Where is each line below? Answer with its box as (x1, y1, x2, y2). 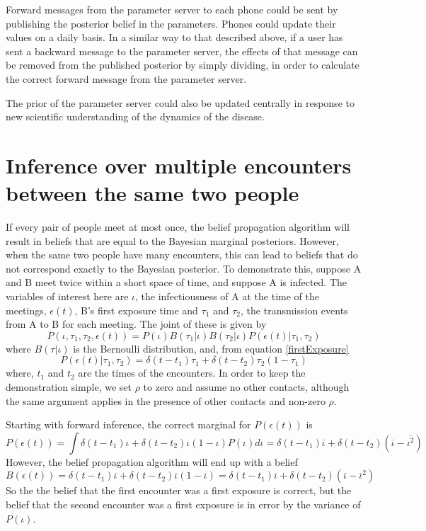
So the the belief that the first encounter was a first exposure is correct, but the (6, 483, 352, 498)
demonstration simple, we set (6, 379, 132, 394)
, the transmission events (241, 302, 348, 317)
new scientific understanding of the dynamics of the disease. (6, 109, 265, 124)
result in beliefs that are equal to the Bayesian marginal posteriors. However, (6, 233, 339, 248)
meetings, (6, 302, 47, 317)
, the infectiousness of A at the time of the (134, 289, 319, 304)
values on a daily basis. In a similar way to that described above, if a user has (6, 30, 343, 45)
